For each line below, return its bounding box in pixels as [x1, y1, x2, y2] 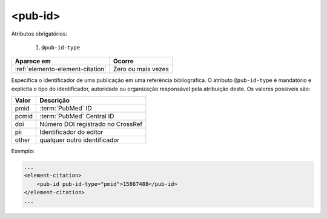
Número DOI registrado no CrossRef [39, 120, 143, 129]
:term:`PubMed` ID [39, 104, 92, 113]
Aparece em [15, 57, 51, 66]
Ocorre [113, 57, 134, 66]
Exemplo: [11, 148, 35, 155]
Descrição [39, 97, 70, 105]
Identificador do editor [39, 128, 104, 136]
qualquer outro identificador [39, 136, 120, 144]
